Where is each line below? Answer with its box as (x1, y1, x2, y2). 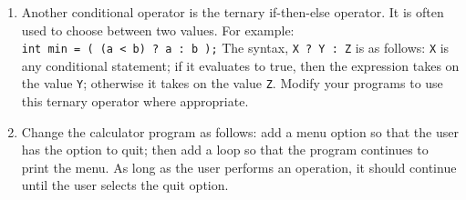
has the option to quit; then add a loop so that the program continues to (21, 140, 429, 159)
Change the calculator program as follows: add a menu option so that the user (21, 122, 459, 141)
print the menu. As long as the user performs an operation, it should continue (21, 157, 457, 176)
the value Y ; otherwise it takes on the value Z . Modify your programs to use (21, 74, 443, 93)
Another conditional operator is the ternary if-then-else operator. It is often (21, 3, 444, 21)
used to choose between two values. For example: (21, 20, 295, 39)
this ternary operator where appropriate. (21, 92, 249, 111)
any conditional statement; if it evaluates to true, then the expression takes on (21, 55, 460, 75)
